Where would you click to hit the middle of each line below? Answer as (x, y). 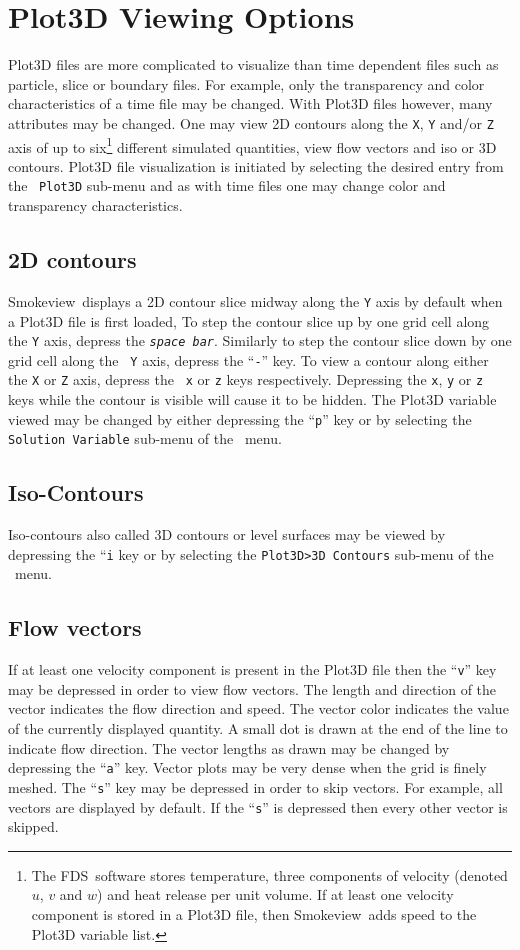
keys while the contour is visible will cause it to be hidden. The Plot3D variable (252, 399)
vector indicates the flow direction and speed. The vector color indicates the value (258, 708)
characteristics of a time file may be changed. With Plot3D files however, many (250, 103)
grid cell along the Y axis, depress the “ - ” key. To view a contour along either (248, 359)
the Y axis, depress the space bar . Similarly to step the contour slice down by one (260, 340)
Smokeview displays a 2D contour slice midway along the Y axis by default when (255, 300)
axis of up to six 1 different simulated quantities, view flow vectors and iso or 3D (252, 145)
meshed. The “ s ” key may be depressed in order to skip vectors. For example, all (255, 786)
